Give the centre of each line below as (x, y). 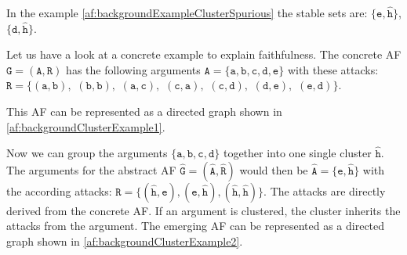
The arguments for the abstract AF (91, 169)
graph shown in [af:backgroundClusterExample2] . (125, 241)
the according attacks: (59, 190)
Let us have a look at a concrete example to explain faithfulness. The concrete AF (204, 54)
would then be (274, 169)
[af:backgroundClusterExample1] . (86, 126)
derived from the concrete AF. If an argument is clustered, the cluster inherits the (203, 210)
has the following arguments (133, 69)
